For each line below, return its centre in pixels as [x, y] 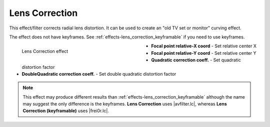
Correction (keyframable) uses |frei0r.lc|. [66, 111]
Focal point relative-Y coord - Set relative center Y [204, 53]
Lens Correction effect [45, 51]
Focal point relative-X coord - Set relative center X [204, 46]
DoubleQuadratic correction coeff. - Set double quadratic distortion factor [99, 74]
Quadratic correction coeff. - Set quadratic [196, 60]
